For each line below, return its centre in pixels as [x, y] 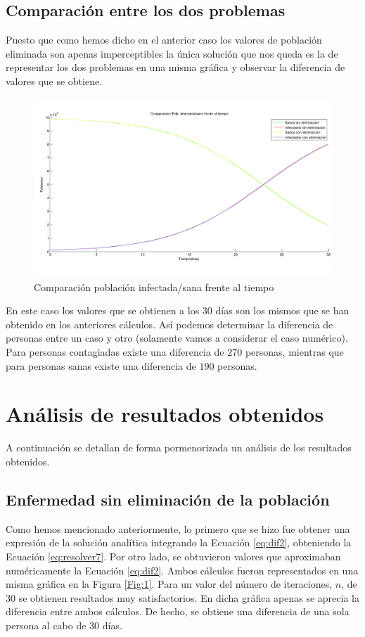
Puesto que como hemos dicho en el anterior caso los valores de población [164, 40]
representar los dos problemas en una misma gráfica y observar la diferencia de [175, 67]
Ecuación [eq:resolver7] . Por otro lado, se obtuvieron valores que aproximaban [173, 556]
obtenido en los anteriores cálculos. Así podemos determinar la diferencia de [169, 324]
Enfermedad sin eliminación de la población [168, 499]
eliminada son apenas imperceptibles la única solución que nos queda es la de [172, 53]
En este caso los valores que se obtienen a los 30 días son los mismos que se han [178, 310]
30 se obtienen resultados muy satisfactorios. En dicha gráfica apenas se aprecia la [182, 597]
